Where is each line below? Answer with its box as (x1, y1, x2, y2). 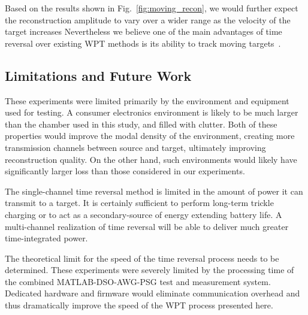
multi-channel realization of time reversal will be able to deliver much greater (5, 220, 289, 232)
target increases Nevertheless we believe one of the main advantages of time (5, 25, 282, 38)
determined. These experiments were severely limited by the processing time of (5, 263, 294, 276)
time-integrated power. (5, 232, 88, 244)
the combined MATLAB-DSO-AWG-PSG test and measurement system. (5, 275, 271, 287)
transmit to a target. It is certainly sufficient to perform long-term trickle (5, 196, 274, 209)
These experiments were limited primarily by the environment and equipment (5, 94, 289, 107)
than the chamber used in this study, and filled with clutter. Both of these (5, 117, 277, 130)
